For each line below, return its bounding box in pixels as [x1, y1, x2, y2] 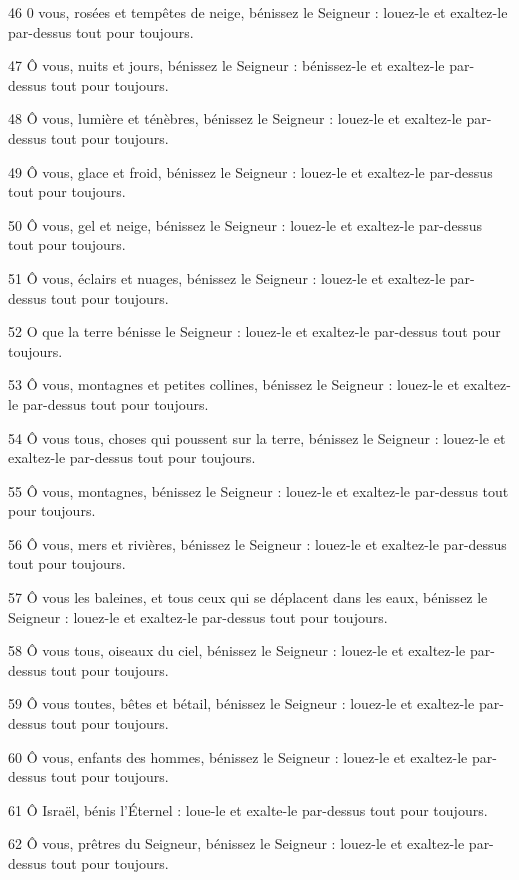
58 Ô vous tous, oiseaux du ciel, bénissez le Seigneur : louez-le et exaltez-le [8, 640, 466, 661]
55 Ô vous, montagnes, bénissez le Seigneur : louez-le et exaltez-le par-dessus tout [8, 480, 509, 501]
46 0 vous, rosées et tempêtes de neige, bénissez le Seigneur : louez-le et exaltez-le [8, 2, 508, 22]
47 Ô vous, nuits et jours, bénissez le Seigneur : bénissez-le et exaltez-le [8, 55, 445, 76]
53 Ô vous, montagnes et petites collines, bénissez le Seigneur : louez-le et [8, 374, 460, 395]
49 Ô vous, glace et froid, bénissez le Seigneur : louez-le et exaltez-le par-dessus [8, 161, 493, 182]
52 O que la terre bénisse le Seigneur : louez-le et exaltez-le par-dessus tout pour [8, 321, 501, 342]
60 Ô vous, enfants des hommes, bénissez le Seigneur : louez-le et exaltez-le [8, 746, 468, 767]
